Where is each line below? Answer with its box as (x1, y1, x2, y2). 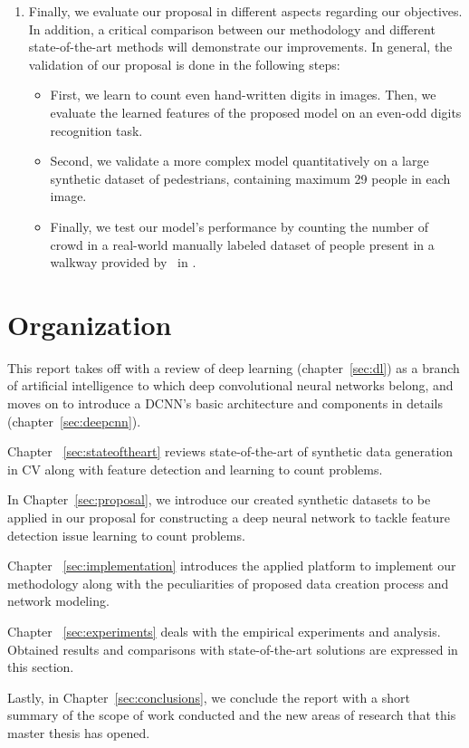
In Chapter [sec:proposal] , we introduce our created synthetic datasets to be (7, 490, 431, 509)
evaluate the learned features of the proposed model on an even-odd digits (50, 102, 462, 121)
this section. (7, 657, 74, 676)
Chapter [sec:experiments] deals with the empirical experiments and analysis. (7, 621, 441, 640)
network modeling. (7, 591, 110, 610)
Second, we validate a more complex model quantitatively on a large (50, 151, 429, 170)
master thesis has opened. (7, 723, 150, 742)
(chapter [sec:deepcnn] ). (7, 411, 141, 430)
